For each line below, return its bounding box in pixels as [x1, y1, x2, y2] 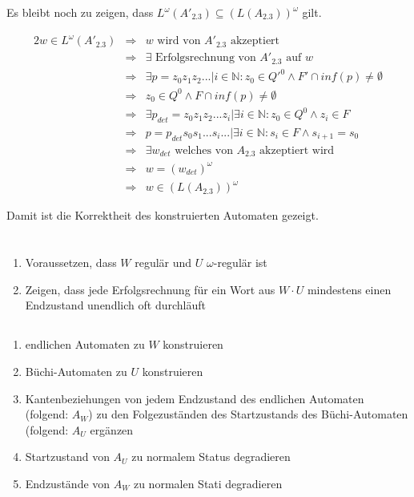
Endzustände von [25, 475, 111, 491]
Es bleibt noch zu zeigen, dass [6, 4, 154, 20]
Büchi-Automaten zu [25, 362, 127, 379]
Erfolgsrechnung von [155, 52, 256, 64]
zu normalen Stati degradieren [133, 475, 283, 491]
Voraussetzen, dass [25, 254, 117, 271]
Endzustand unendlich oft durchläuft [25, 297, 206, 313]
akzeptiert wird [259, 144, 335, 156]
